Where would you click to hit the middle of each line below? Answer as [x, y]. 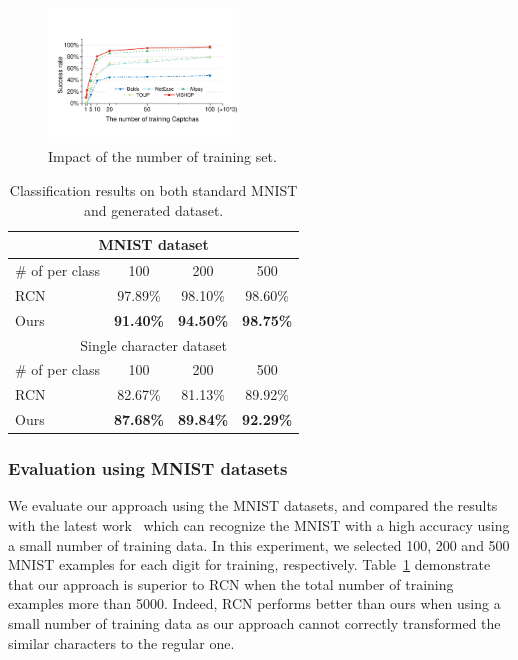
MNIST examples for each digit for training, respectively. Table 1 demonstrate [249, 564]
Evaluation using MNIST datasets [148, 468]
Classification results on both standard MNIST [153, 190]
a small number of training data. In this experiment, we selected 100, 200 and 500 [259, 544]
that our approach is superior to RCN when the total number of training [231, 583]
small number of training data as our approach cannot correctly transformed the [254, 623]
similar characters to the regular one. [121, 642]
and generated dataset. [153, 209]
